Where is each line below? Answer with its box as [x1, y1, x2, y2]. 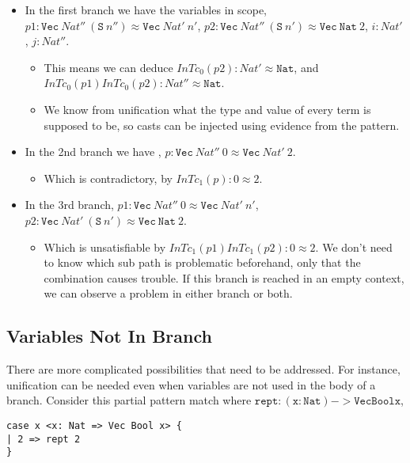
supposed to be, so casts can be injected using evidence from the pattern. [44, 116, 400, 133]
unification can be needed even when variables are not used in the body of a [6, 376, 376, 393]
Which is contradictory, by [44, 169, 173, 186]
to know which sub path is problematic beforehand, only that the [44, 254, 361, 271]
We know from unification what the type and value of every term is [44, 101, 371, 117]
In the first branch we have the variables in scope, [25, 2, 268, 17]
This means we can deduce [44, 59, 173, 75]
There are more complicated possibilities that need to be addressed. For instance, [6, 361, 401, 378]
